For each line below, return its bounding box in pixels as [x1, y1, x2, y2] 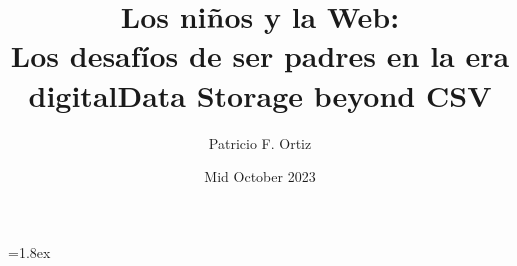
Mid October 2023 [204, 166, 316, 187]
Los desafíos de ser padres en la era [10, 35, 510, 76]
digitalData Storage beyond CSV [28, 74, 492, 115]
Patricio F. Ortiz [208, 132, 312, 153]
